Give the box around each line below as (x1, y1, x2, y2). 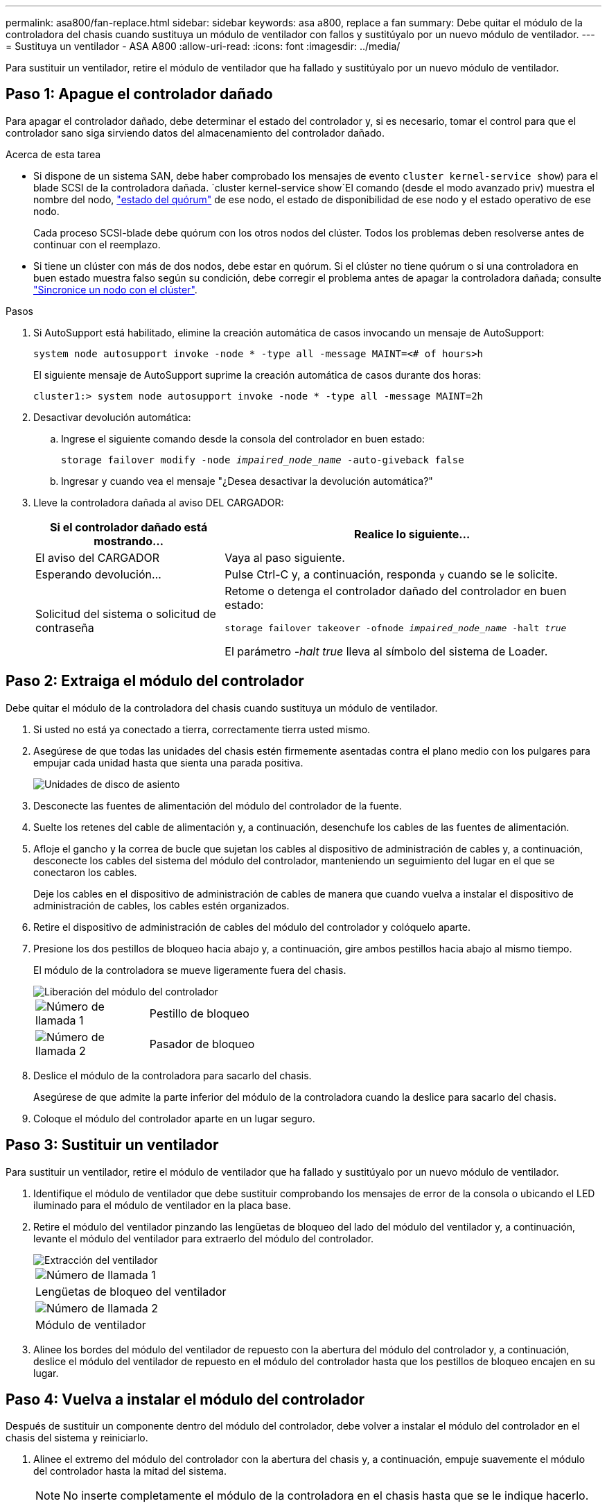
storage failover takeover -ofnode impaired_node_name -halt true (225, 622, 567, 633)
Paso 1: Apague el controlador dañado (6, 85, 273, 103)
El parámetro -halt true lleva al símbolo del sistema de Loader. (225, 644, 548, 658)
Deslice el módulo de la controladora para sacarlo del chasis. (33, 1069, 312, 1081)
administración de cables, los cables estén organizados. (33, 899, 290, 911)
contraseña (35, 621, 94, 635)
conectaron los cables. (33, 866, 137, 878)
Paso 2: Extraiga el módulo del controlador (6, 672, 304, 690)
